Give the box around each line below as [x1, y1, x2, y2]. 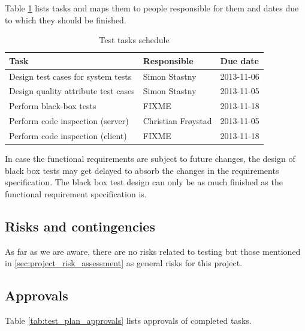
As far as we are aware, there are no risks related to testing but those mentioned [5, 245, 301, 257]
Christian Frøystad [143, 115, 212, 127]
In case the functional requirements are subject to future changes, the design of [5, 152, 295, 165]
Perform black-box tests [9, 100, 96, 112]
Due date [220, 54, 259, 67]
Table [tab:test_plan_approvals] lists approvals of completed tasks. [5, 314, 252, 327]
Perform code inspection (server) [9, 115, 129, 127]
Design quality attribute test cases [9, 85, 135, 97]
